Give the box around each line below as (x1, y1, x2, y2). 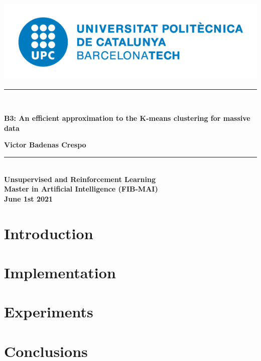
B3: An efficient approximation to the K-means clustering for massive (4, 113, 250, 123)
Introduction (4, 223, 93, 243)
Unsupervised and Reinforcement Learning (4, 173, 156, 184)
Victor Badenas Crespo (4, 139, 86, 150)
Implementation (4, 262, 116, 283)
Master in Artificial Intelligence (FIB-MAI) (4, 184, 158, 194)
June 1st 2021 (4, 193, 53, 204)
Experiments (4, 301, 93, 322)
